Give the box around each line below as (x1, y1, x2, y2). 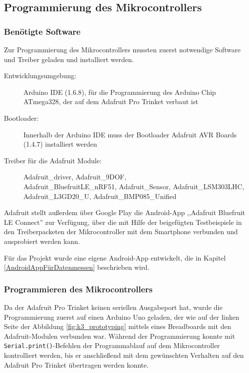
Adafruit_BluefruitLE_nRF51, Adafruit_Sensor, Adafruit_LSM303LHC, (23, 181, 245, 191)
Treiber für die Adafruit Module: (4, 155, 102, 165)
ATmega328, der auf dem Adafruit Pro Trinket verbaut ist (23, 96, 198, 107)
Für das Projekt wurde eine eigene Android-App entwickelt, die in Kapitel (4, 252, 226, 263)
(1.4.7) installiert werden (23, 139, 97, 149)
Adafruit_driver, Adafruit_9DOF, (23, 172, 126, 182)
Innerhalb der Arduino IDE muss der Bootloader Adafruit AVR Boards (23, 129, 237, 139)
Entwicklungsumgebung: (4, 70, 77, 81)
